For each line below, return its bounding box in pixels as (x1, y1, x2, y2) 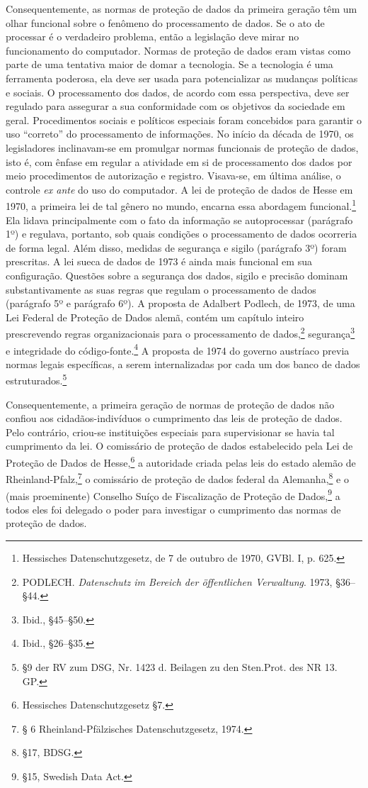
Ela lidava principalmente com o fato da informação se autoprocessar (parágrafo (6, 212, 353, 227)
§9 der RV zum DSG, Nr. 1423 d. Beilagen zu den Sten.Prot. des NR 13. (22, 659, 338, 674)
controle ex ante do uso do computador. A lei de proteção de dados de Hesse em (6, 182, 353, 196)
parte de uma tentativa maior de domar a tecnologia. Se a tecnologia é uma (6, 57, 333, 72)
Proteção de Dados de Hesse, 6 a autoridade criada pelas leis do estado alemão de (6, 453, 356, 470)
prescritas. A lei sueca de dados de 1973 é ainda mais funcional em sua (6, 254, 312, 269)
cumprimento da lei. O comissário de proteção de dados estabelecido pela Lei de (6, 438, 353, 453)
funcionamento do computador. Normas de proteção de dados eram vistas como (6, 43, 351, 57)
